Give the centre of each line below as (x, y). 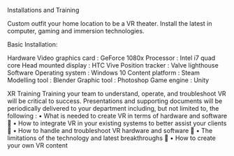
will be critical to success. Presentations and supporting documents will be (115, 101)
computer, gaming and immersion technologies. (76, 31)
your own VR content (38, 145)
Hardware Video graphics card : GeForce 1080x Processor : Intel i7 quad (111, 58)
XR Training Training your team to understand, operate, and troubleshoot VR (117, 94)
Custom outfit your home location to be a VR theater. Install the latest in (110, 23)
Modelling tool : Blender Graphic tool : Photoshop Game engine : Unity (108, 80)
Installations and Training (43, 10)
